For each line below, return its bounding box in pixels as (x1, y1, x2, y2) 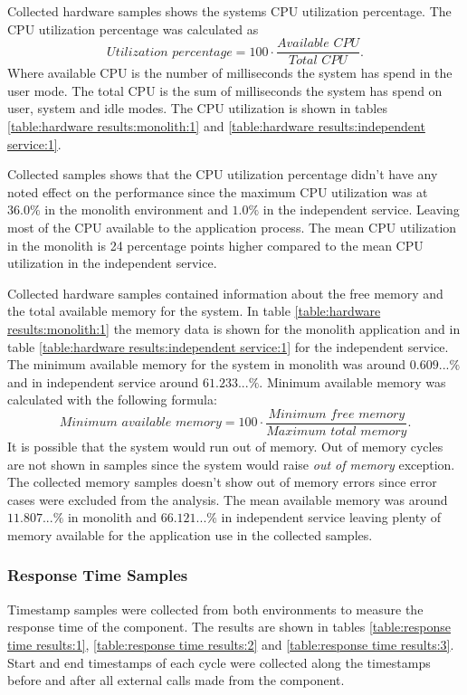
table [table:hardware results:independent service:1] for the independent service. (7, 337, 449, 356)
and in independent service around (7, 372, 199, 391)
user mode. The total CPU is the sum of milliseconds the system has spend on (7, 81, 443, 100)
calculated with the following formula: (7, 390, 217, 409)
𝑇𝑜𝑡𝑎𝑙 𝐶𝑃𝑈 (289, 54, 348, 68)
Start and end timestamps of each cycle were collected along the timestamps (7, 652, 431, 671)
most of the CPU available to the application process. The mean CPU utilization (7, 218, 457, 236)
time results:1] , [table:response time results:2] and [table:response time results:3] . (7, 634, 454, 653)
